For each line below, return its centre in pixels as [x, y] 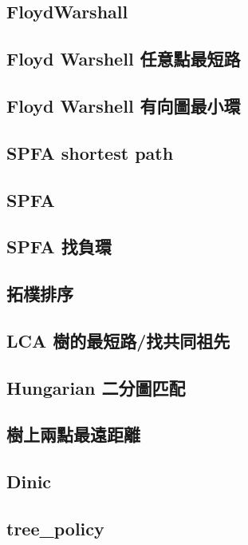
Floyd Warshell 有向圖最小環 [124, 105]
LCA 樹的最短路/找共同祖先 [118, 340]
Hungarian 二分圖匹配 [96, 387]
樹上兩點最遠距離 [73, 434]
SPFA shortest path [90, 152]
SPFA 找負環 [59, 247]
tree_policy [55, 528]
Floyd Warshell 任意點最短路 [124, 59]
